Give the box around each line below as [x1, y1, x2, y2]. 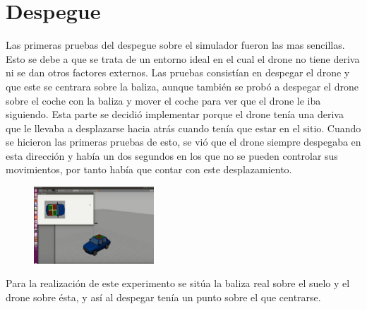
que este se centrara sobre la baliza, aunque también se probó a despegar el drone [6, 78, 359, 93]
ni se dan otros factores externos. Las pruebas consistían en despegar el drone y [6, 65, 350, 80]
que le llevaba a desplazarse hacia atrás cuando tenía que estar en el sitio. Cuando [6, 120, 361, 135]
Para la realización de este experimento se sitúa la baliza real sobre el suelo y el [6, 276, 350, 291]
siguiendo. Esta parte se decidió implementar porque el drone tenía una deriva [6, 107, 344, 122]
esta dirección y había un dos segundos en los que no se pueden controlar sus [6, 148, 338, 163]
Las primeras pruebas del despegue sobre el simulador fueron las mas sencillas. [6, 37, 345, 52]
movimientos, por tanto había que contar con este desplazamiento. [6, 162, 292, 177]
